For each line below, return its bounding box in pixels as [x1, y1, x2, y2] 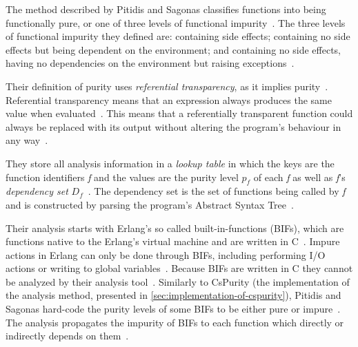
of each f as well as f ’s [253, 169, 346, 184]
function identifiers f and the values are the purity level [6, 169, 239, 184]
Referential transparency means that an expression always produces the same [6, 92, 332, 107]
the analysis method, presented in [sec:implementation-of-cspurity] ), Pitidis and [6, 288, 341, 302]
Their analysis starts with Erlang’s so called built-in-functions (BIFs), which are [6, 220, 344, 235]
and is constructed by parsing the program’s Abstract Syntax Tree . [6, 197, 294, 211]
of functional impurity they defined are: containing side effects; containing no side [6, 29, 350, 43]
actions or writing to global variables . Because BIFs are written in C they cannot [6, 261, 353, 275]
